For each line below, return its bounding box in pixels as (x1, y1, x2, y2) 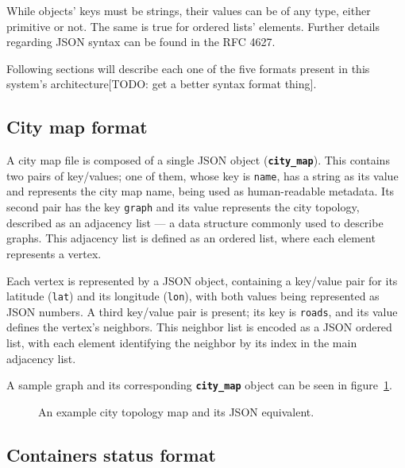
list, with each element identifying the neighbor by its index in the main (6, 335, 357, 351)
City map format (6, 114, 148, 139)
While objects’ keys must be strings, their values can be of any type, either (6, 2, 371, 18)
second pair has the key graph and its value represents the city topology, (6, 199, 360, 215)
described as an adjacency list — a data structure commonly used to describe (6, 214, 384, 230)
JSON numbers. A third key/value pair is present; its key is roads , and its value (6, 303, 398, 319)
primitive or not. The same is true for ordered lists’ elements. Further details (6, 17, 380, 34)
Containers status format (6, 442, 216, 466)
